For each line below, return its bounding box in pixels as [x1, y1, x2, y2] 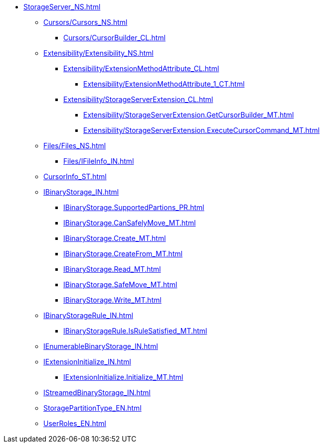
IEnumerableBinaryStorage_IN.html [43, 342, 158, 350]
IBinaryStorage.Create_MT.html [63, 234, 166, 242]
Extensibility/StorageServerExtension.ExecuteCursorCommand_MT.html [83, 126, 320, 134]
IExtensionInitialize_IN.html [43, 357, 131, 366]
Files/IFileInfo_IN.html [63, 157, 134, 165]
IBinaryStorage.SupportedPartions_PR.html [63, 203, 204, 212]
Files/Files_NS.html [43, 141, 106, 150]
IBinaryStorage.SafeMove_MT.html [63, 280, 177, 289]
